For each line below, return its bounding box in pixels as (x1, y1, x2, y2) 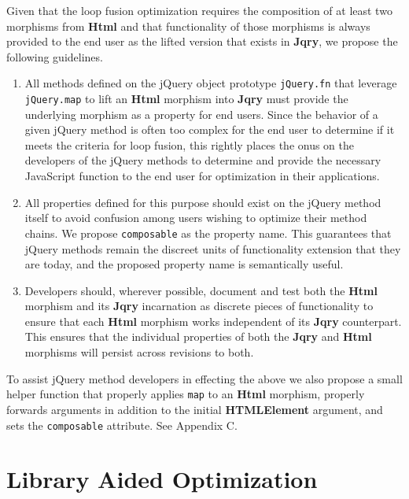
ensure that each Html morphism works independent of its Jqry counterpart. (24, 312, 402, 329)
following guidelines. (6, 48, 103, 65)
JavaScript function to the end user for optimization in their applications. (24, 168, 380, 184)
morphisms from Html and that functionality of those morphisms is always (6, 17, 370, 34)
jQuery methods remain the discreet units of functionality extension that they (24, 240, 401, 257)
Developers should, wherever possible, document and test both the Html (24, 282, 378, 298)
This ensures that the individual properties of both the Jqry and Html (24, 328, 372, 345)
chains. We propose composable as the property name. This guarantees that (24, 224, 392, 241)
